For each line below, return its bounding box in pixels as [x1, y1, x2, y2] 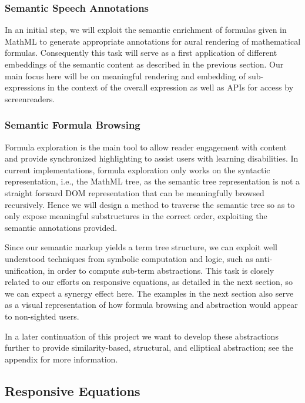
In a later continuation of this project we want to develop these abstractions [5, 330, 279, 342]
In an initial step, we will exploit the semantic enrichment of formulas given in [5, 23, 287, 36]
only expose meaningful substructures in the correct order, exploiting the [5, 210, 267, 222]
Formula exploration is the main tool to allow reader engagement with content [5, 140, 287, 153]
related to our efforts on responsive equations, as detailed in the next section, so [5, 276, 293, 288]
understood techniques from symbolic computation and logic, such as [5, 252, 253, 264]
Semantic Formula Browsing [5, 117, 140, 132]
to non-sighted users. [5, 310, 79, 322]
